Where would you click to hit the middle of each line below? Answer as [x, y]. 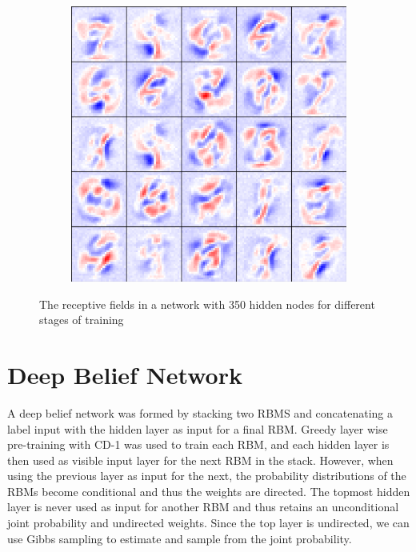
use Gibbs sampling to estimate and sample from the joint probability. [180, 538]
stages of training [82, 320]
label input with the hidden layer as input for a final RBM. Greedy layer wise [198, 428]
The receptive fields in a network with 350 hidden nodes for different [207, 304]
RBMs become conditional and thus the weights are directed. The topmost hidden [209, 491]
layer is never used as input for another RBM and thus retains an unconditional [203, 507]
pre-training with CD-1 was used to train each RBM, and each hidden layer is [198, 444]
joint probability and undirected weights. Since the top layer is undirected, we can [208, 523]
